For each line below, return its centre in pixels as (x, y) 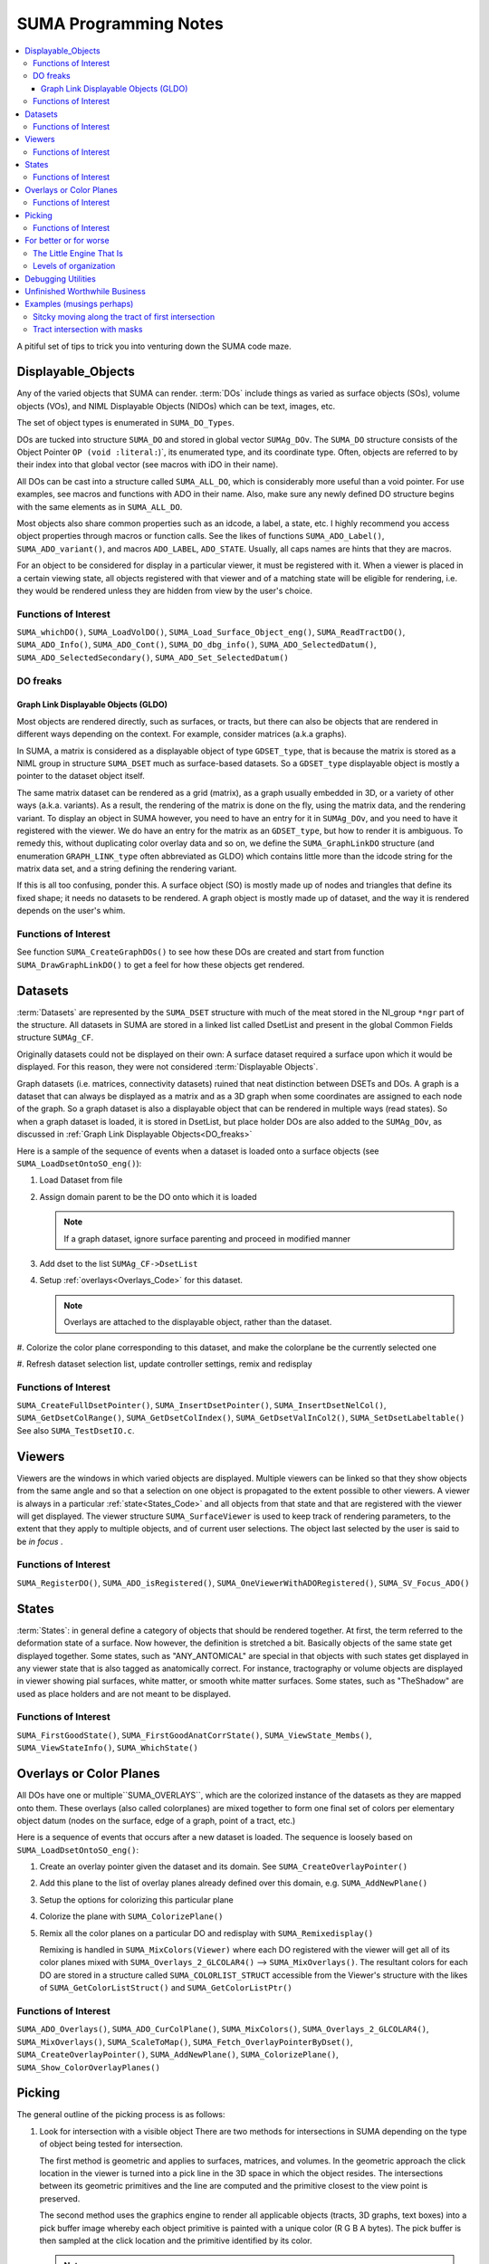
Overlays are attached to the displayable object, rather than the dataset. (198, 1322)
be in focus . (40, 1541)
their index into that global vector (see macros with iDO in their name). (148, 465)
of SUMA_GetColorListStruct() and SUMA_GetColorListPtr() (166, 1988)
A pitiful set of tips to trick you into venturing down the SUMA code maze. (154, 346)
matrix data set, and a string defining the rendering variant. (127, 868)
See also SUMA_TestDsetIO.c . (76, 1430)
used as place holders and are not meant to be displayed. (124, 1693)
